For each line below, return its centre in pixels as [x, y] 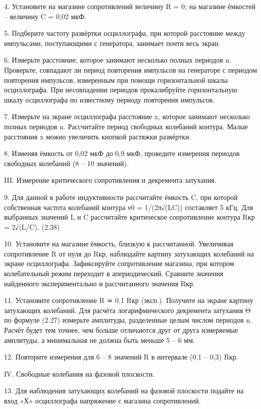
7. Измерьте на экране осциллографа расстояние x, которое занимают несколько [127, 116]
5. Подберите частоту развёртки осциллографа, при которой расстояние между [125, 33]
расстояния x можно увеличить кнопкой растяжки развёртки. [98, 136]
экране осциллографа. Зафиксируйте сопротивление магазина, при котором [119, 263]
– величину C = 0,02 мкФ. [45, 16]
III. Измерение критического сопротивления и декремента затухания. [110, 180]
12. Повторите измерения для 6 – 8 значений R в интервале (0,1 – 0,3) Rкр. [121, 357]
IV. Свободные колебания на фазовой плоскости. [80, 373]
